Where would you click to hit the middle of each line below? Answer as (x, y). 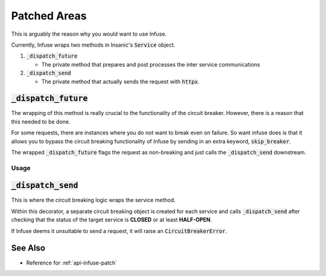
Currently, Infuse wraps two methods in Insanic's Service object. (93, 45)
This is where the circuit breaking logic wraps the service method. (93, 200)
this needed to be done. (41, 122)
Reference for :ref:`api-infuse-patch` (72, 263)
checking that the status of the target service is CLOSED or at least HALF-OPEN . (112, 220)
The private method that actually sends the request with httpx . (120, 81)
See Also (28, 248)
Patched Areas (49, 16)
